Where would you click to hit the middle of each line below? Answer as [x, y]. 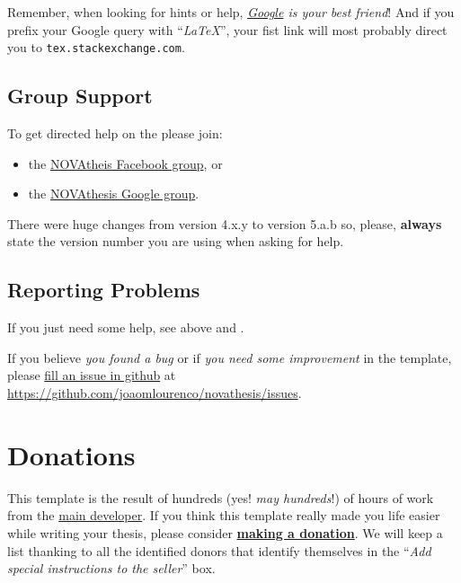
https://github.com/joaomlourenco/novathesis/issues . [155, 393]
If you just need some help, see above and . [126, 327]
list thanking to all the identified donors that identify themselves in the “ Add [219, 550]
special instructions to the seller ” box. [111, 568]
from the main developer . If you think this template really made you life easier [224, 515]
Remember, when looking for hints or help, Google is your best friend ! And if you [231, 12]
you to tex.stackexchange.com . [96, 47]
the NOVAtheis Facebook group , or [125, 163]
